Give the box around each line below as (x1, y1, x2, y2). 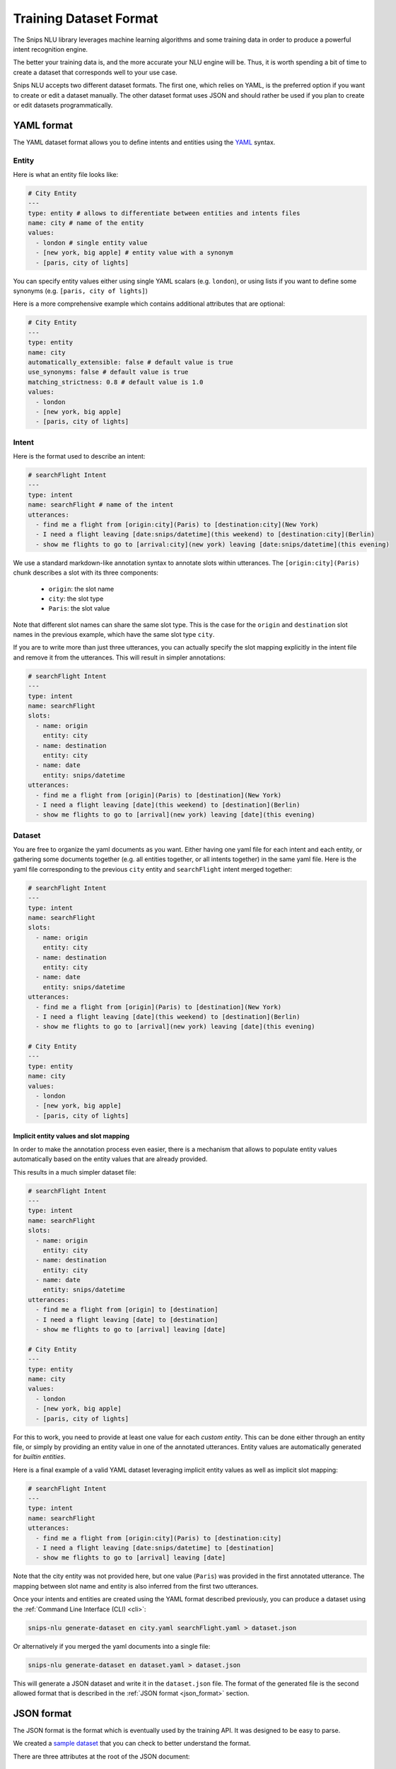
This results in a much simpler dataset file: (13, 1168, 136, 1176)
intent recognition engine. (13, 45, 88, 53)
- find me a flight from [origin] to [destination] (35, 1306, 219, 1314)
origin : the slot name (48, 584, 115, 593)
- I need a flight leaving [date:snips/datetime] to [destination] (35, 1544, 274, 1552)
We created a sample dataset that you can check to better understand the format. (13, 1739, 251, 1748)
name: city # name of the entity (28, 219, 144, 227)
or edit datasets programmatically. (13, 100, 113, 109)
